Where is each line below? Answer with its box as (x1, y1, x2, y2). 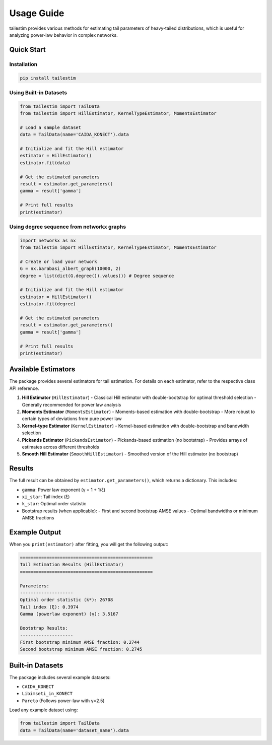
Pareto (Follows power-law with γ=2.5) (22, 698, 105, 704)
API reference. (9, 385, 40, 391)
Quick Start (9, 45, 46, 54)
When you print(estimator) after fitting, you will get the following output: (9, 541, 169, 548)
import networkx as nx (20, 237, 76, 243)
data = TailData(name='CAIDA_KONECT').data (20, 131, 129, 138)
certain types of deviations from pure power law (22, 416, 122, 422)
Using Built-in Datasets (9, 89, 67, 96)
